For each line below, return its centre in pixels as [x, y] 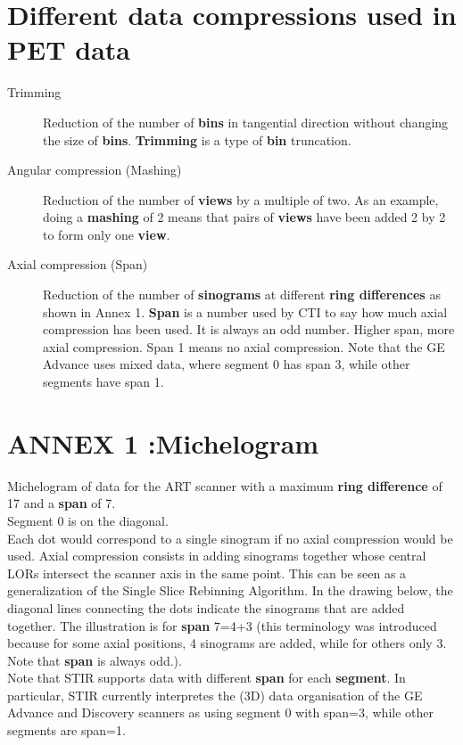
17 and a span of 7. [62, 503]
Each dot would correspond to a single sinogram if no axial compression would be [230, 538]
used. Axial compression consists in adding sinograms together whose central [217, 556]
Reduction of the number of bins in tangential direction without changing [246, 122]
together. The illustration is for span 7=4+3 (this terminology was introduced [222, 625]
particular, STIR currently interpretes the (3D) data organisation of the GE [215, 695]
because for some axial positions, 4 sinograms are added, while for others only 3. [227, 643]
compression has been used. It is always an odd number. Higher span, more [249, 329]
